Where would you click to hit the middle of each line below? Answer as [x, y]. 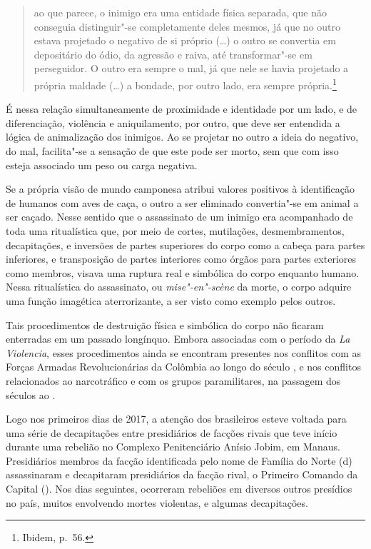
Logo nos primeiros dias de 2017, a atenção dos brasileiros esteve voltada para [176, 419]
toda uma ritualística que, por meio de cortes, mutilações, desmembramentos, [175, 230]
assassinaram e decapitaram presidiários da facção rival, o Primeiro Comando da [182, 474]
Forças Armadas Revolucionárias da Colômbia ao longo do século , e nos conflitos [183, 367]
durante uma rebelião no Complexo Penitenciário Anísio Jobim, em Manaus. [173, 447]
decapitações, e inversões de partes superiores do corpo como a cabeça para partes [185, 245]
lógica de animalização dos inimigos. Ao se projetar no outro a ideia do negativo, [182, 137]
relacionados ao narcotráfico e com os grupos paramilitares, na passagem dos [173, 380]
